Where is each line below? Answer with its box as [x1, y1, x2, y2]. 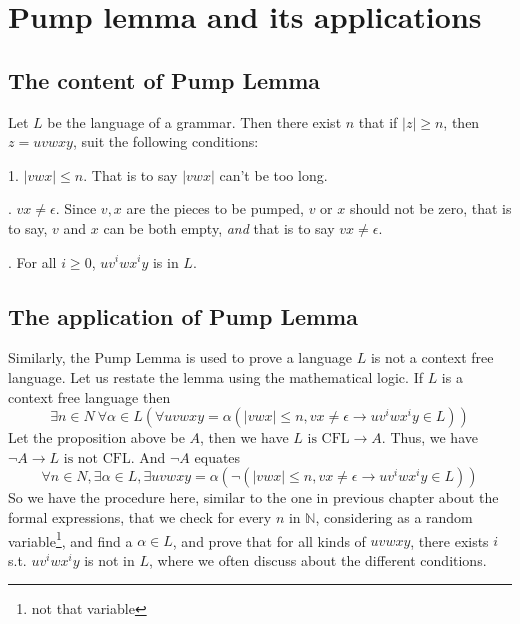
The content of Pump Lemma [8, 64, 321, 95]
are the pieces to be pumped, [126, 198, 304, 219]
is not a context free [370, 347, 494, 368]
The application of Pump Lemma [8, 300, 358, 331]
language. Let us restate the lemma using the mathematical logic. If [8, 366, 423, 387]
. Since [55, 198, 97, 219]
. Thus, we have [381, 427, 478, 448]
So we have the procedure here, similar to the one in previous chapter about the [8, 487, 499, 508]
